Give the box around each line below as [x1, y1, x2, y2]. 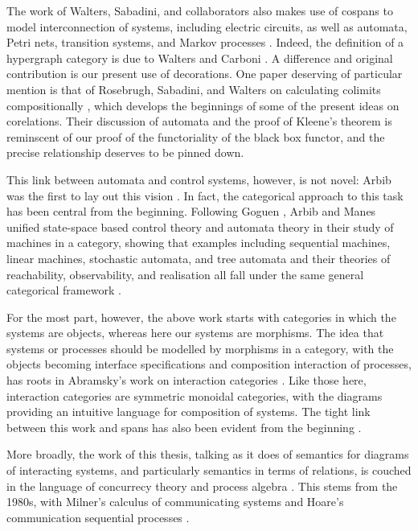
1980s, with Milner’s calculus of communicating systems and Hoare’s [6, 493, 344, 510]
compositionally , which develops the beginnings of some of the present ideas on [6, 97, 400, 113]
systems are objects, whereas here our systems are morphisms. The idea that [6, 324, 384, 341]
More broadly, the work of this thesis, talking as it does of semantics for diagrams [6, 446, 409, 463]
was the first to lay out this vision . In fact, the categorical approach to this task [6, 187, 404, 204]
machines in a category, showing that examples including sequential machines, [6, 234, 391, 251]
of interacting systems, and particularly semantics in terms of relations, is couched [6, 462, 412, 479]
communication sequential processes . [6, 508, 190, 525]
